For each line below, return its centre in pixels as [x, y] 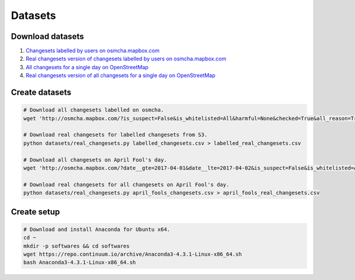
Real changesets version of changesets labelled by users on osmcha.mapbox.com [126, 59]
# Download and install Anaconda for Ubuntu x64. [97, 229]
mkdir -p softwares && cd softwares [77, 246]
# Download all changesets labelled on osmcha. [93, 110]
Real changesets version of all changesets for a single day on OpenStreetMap [120, 75]
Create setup [35, 212]
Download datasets [47, 36]
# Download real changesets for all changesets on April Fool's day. [126, 184]
